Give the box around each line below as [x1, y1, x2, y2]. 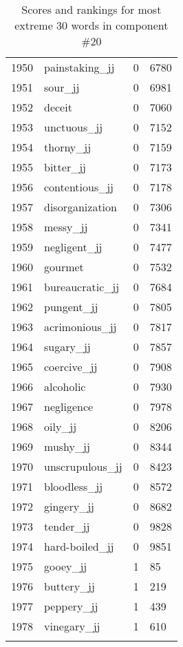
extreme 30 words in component [14, 17, 169, 33]
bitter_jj [44, 159, 86, 175]
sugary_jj [44, 339, 91, 354]
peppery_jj [44, 598, 98, 614]
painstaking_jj [44, 59, 115, 75]
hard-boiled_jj [44, 538, 114, 554]
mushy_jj [44, 438, 90, 454]
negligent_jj [44, 239, 103, 255]
